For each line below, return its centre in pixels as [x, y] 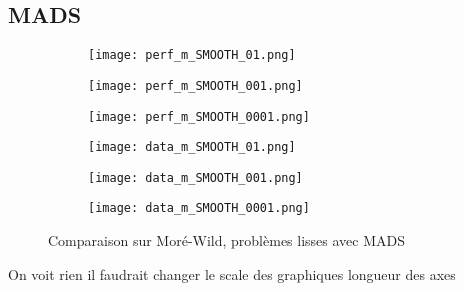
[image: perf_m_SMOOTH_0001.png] [199, 116]
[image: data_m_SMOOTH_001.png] [195, 177]
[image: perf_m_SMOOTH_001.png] [195, 85]
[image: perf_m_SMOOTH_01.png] [192, 55]
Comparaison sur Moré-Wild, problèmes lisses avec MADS [227, 240]
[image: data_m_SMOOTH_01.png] [192, 147]
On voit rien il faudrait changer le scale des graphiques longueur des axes [232, 273]
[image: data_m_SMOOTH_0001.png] [199, 208]
